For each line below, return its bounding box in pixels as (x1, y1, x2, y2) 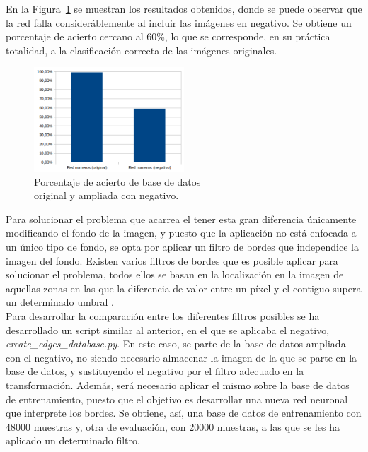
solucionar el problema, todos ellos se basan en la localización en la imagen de (6, 267, 344, 282)
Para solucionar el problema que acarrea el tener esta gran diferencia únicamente (6, 211, 357, 226)
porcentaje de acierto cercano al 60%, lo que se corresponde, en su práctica (6, 29, 330, 44)
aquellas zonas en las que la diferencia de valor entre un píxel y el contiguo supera (6, 280, 362, 295)
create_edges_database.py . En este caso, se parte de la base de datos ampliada (6, 336, 346, 351)
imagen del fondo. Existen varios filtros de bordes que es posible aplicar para (6, 253, 338, 268)
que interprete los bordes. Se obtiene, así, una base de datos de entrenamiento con (6, 405, 362, 420)
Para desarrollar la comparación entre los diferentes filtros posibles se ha (6, 309, 320, 323)
